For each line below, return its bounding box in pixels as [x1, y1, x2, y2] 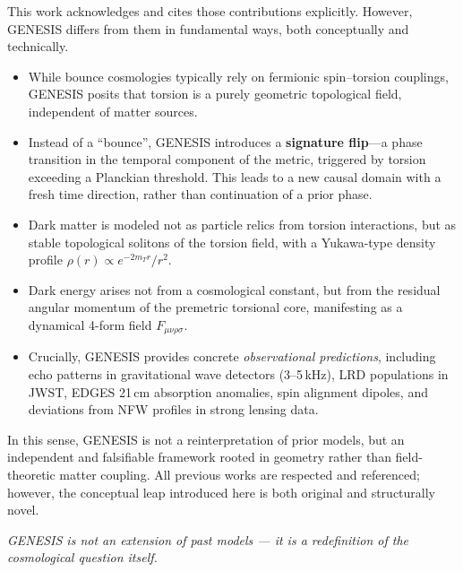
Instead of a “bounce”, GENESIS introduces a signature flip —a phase [28, 132, 423, 151]
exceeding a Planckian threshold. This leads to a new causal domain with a [28, 167, 442, 186]
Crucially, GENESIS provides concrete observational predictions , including [28, 347, 436, 366]
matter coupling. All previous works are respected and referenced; [59, 464, 420, 483]
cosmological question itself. [7, 548, 158, 567]
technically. [7, 37, 69, 56]
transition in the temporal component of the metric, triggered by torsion [28, 150, 426, 169]
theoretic [7, 464, 56, 483]
